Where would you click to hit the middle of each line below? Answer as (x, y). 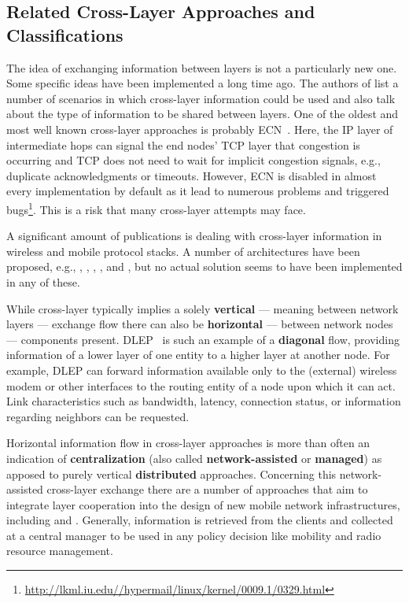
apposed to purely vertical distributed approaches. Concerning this (171, 474)
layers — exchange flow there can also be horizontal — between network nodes (200, 324)
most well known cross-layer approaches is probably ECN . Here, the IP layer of (200, 129)
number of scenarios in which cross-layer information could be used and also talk (201, 98)
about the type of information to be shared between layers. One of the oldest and (203, 114)
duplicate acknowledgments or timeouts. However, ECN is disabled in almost (192, 175)
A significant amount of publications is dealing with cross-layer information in (194, 236)
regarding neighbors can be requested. (98, 416)
